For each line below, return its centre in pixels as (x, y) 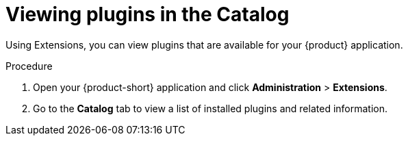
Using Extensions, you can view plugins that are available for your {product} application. (204, 44)
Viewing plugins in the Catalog (148, 14)
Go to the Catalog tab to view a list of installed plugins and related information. (211, 108)
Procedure (29, 66)
